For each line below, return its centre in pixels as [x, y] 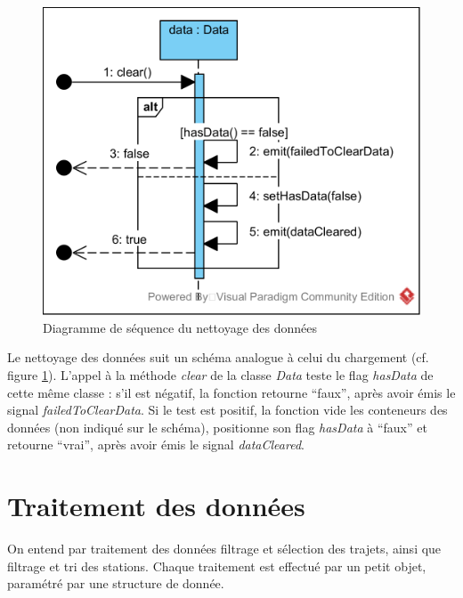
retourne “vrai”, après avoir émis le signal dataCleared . [156, 444]
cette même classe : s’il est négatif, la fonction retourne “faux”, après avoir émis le [231, 392]
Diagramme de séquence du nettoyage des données [180, 327]
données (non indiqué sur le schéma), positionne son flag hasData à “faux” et [217, 427]
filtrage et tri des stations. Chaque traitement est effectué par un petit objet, [217, 566]
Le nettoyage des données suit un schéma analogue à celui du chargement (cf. [218, 357]
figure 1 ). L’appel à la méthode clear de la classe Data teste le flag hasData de [220, 375]
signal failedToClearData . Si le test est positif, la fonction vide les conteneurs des [227, 410]
